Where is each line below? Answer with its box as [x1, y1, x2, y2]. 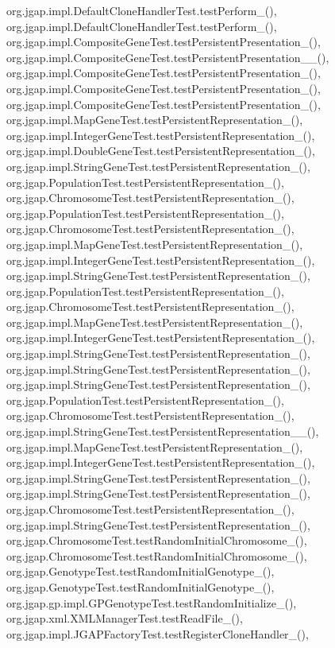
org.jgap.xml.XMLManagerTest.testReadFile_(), [6, 610, 243, 627]
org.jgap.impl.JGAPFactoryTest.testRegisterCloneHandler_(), [6, 625, 309, 642]
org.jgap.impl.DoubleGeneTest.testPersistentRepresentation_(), [6, 142, 315, 159]
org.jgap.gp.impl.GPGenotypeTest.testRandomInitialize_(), [6, 594, 297, 611]
